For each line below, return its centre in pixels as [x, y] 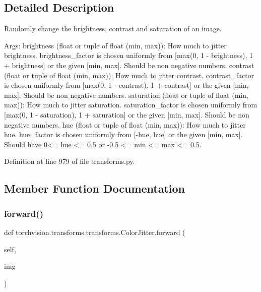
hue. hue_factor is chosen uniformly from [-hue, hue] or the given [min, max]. [123, 134]
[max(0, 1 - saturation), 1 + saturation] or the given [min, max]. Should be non [127, 114]
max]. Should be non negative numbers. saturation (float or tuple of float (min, [126, 95]
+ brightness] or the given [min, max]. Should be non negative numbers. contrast [129, 65]
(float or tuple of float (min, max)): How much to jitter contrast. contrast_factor [129, 75]
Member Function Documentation [95, 188]
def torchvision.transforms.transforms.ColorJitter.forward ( [95, 232]
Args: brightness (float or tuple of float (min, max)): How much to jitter [115, 45]
